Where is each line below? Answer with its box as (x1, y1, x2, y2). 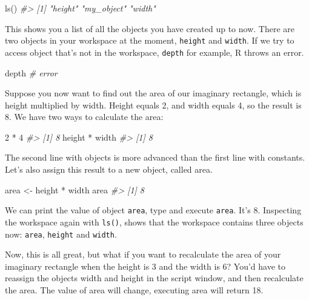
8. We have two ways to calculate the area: (5, 110, 164, 123)
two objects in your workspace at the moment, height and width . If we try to (5, 34, 294, 47)
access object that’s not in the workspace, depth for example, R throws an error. (5, 45, 304, 58)
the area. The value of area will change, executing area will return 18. (5, 284, 264, 296)
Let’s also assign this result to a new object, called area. (5, 163, 213, 176)
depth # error (5, 66, 58, 79)
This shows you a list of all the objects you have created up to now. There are (5, 22, 295, 35)
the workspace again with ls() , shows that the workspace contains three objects (5, 215, 304, 228)
